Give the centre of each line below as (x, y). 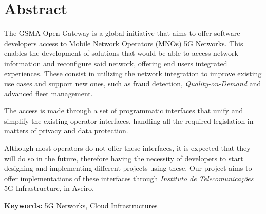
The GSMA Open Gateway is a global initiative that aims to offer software (122, 33)
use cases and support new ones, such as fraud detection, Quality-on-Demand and (133, 83)
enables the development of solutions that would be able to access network (121, 53)
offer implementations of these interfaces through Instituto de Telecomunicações (129, 178)
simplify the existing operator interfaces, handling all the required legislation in (129, 120)
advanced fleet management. (49, 93)
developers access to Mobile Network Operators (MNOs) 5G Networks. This (124, 43)
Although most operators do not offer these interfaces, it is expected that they (127, 148)
